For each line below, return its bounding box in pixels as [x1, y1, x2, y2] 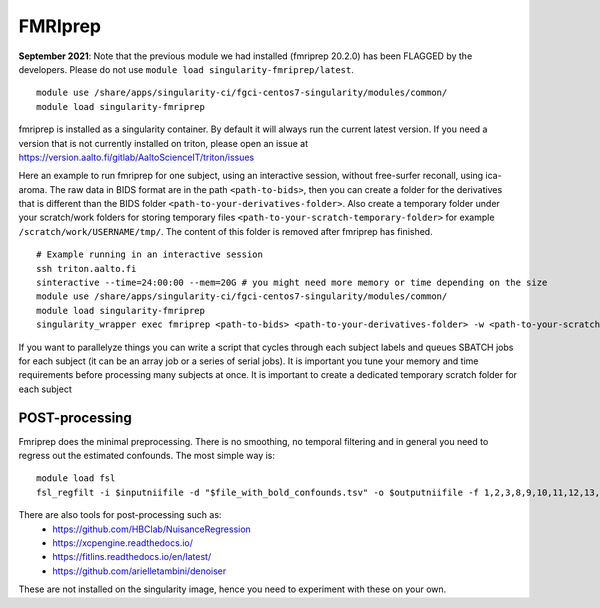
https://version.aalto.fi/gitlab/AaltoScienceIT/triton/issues [18, 151, 255, 163]
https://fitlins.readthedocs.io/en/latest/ [52, 551, 212, 563]
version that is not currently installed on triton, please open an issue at [18, 137, 309, 149]
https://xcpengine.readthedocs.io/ [52, 537, 194, 549]
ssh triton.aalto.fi [36, 263, 137, 274]
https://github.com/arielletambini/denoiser [52, 565, 227, 577]
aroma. [18, 183, 48, 195]
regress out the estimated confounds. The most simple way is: [18, 450, 275, 462]
